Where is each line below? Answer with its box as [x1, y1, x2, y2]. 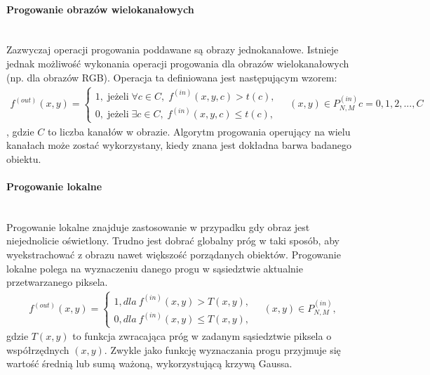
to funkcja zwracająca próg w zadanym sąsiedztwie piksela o [72, 329, 332, 343]
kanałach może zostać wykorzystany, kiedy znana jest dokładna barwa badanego [6, 138, 351, 152]
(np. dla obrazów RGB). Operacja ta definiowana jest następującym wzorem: [6, 70, 337, 84]
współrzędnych [6, 342, 69, 357]
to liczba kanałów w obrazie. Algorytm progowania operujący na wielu [48, 124, 351, 138]
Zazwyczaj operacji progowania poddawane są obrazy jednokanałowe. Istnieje [6, 42, 339, 57]
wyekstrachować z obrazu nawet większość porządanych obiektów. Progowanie [6, 247, 341, 261]
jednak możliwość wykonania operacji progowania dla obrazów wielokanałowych [6, 55, 349, 70]
